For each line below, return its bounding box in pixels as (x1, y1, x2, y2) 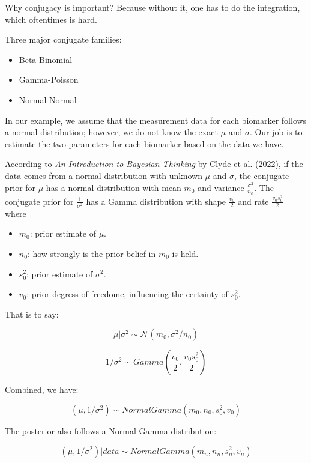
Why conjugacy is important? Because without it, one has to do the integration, (5, 1, 300, 13)
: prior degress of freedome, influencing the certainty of (26, 288, 228, 300)
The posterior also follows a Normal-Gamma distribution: (5, 424, 217, 437)
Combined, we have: (5, 383, 79, 396)
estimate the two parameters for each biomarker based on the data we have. (5, 137, 284, 150)
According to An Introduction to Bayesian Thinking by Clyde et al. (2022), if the (5, 157, 303, 170)
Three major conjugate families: (5, 33, 122, 46)
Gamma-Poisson (19, 73, 79, 86)
